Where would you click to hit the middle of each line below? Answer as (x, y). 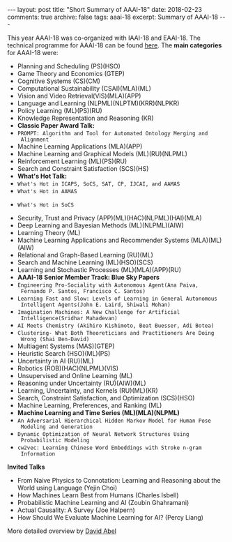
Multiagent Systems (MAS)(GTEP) (66, 346)
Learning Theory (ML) (49, 233)
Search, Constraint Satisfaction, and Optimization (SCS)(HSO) (106, 398)
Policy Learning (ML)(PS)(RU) (60, 111)
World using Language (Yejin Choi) (67, 488)
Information (38, 454)
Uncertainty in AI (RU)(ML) (55, 361)
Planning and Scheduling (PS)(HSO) (69, 66)
